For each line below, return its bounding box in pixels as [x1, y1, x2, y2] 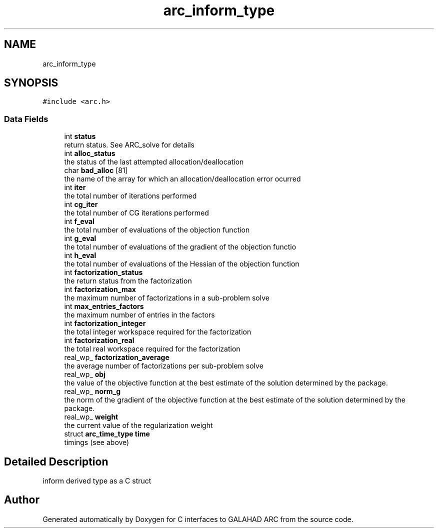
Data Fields [4, 113, 48, 124]
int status [64, 132, 96, 141]
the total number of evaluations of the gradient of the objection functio [64, 242, 296, 251]
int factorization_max [64, 285, 136, 294]
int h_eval [64, 251, 96, 260]
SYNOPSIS [4, 76, 58, 89]
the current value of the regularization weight [64, 421, 213, 430]
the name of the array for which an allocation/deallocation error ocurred [64, 174, 301, 183]
